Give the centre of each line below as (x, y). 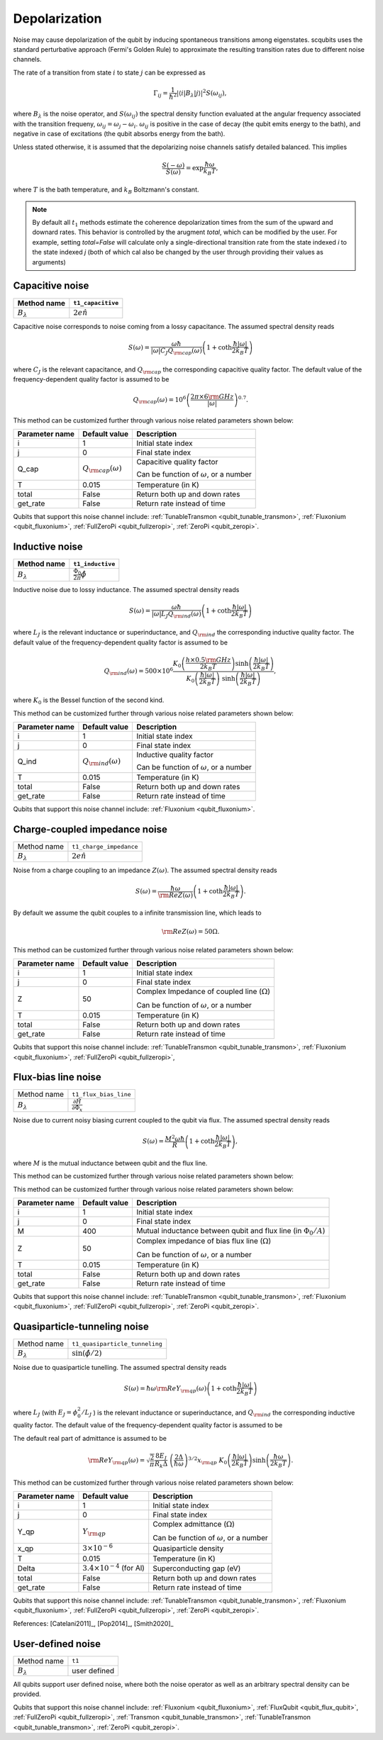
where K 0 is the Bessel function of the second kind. (89, 701)
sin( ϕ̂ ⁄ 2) (87, 1353)
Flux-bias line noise (57, 1077)
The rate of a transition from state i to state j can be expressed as (109, 72)
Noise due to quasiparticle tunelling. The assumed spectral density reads (120, 1367)
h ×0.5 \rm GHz (208, 660)
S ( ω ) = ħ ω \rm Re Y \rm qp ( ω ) (165, 1390)
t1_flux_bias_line (101, 1094)
